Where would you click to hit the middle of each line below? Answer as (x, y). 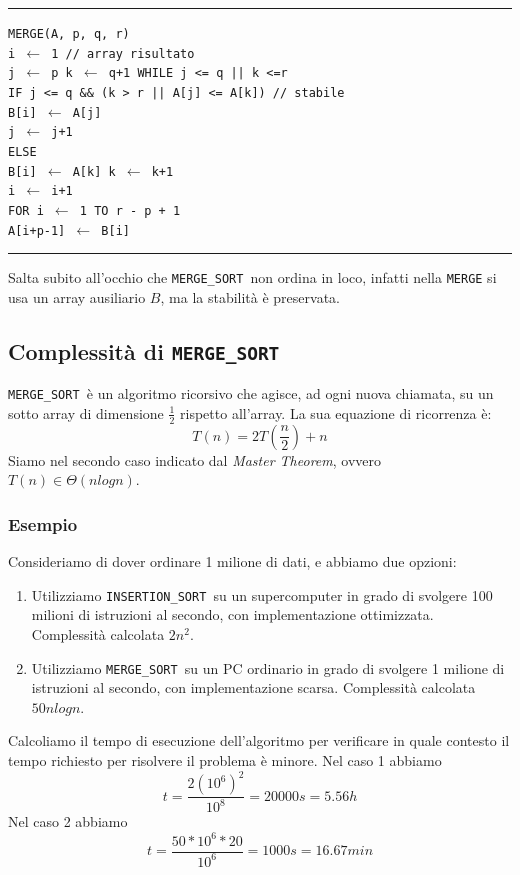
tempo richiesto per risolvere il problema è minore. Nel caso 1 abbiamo (225, 760)
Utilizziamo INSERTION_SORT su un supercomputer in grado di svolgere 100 (262, 594)
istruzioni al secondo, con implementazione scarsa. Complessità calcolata (253, 687)
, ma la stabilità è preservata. (250, 296)
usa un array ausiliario (77, 296)
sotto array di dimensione (86, 412)
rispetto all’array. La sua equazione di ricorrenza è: (336, 412)
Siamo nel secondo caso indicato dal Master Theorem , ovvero (194, 459)
